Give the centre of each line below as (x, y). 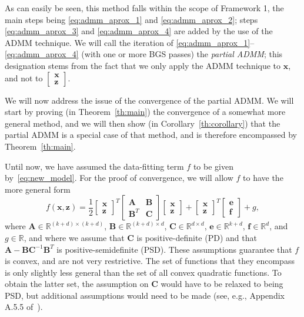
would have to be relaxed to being (222, 284)
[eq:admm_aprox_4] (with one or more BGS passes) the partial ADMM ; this (144, 54)
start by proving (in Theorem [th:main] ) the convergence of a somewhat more (145, 112)
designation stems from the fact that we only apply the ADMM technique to (143, 65)
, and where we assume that (74, 237)
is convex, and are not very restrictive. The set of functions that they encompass (150, 261)
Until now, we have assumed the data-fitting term (94, 166)
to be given (213, 166)
